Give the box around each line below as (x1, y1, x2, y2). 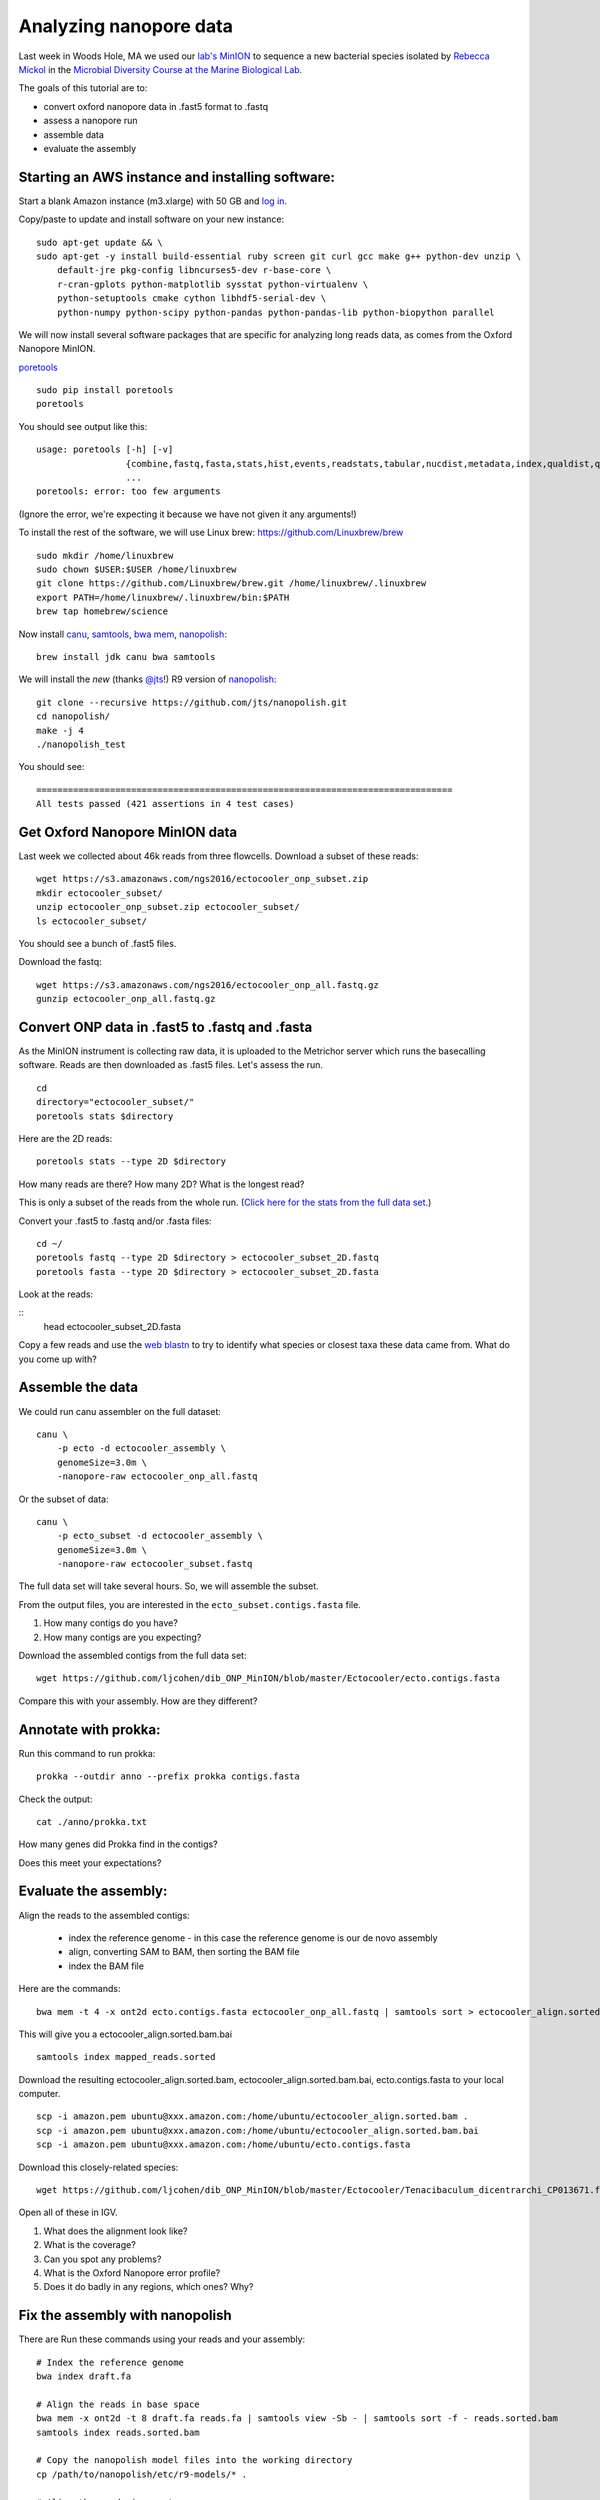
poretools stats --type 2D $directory (36, 1156, 227, 1167)
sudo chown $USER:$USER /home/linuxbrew (36, 564, 237, 575)
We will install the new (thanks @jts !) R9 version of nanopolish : (18, 673, 277, 685)
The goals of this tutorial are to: (18, 82, 148, 94)
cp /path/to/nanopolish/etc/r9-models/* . (36, 2468, 248, 2480)
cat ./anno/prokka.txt (36, 1816, 148, 1827)
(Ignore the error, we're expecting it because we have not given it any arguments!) (18, 508, 357, 520)
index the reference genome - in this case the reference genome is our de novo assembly (68, 1931, 439, 1944)
